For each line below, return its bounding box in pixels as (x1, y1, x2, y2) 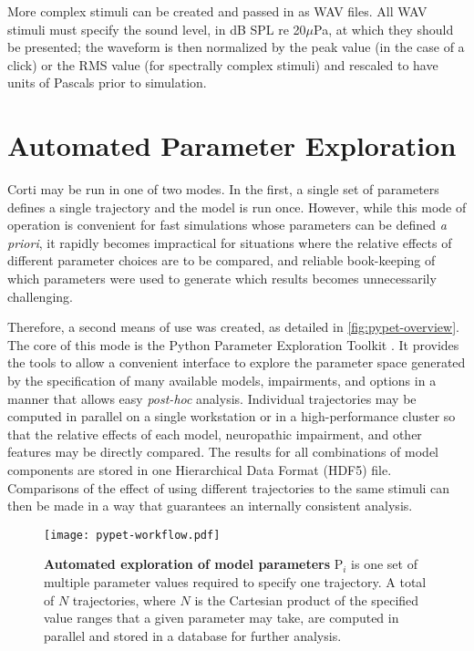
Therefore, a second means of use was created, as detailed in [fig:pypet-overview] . (7, 317, 459, 336)
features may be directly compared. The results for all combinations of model (7, 442, 438, 461)
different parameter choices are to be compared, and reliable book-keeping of (7, 251, 436, 270)
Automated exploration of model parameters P (44, 554, 344, 573)
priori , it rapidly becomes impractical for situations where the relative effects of (7, 232, 452, 252)
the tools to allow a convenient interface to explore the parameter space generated (7, 353, 466, 372)
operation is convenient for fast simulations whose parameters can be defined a (7, 215, 447, 234)
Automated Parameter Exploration (7, 127, 457, 164)
